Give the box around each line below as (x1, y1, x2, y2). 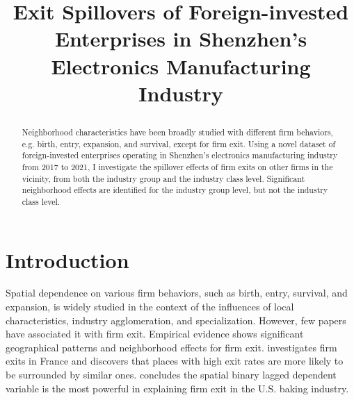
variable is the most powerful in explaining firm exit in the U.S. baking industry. (6, 381, 349, 395)
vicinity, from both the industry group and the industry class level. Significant (22, 172, 305, 184)
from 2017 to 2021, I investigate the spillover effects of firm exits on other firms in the (22, 160, 333, 172)
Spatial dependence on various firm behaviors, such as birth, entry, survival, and (6, 285, 348, 300)
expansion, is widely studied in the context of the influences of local (6, 299, 294, 314)
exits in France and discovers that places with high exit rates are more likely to (6, 353, 344, 368)
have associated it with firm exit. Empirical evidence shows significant (6, 326, 304, 341)
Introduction (6, 245, 129, 274)
